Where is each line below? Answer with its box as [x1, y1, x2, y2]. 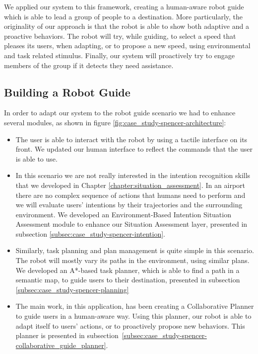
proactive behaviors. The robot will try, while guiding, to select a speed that [4, 30, 236, 41]
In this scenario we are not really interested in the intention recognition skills [15, 170, 251, 180]
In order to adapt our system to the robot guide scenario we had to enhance [4, 107, 236, 118]
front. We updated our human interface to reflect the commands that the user [15, 144, 253, 154]
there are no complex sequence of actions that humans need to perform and [15, 189, 246, 200]
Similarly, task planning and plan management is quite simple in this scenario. [15, 245, 254, 256]
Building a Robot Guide [4, 84, 130, 99]
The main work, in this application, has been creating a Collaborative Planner [15, 301, 254, 311]
